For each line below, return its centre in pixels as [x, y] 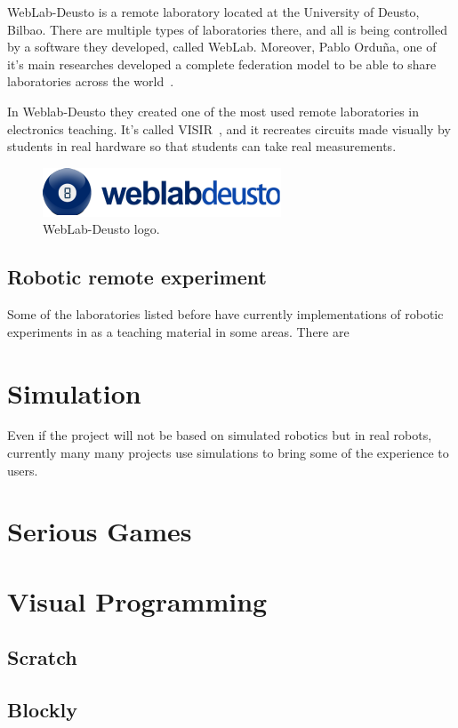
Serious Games [100, 531]
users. [23, 470]
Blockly [42, 710]
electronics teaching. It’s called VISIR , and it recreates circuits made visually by [229, 128]
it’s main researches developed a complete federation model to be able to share [222, 64]
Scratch [42, 657]
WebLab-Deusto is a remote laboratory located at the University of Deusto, [213, 12]
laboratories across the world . [91, 81]
